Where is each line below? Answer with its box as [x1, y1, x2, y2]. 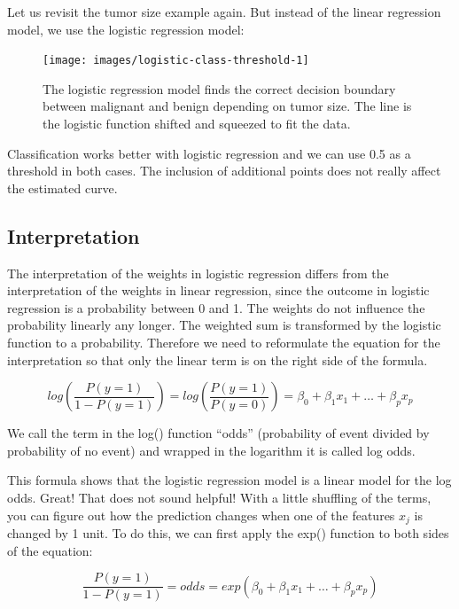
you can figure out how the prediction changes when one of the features [7, 505, 395, 524]
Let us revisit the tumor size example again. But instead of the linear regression [7, 3, 441, 20]
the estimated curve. [7, 178, 118, 197]
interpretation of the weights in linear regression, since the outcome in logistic [7, 281, 430, 300]
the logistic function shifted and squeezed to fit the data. [43, 114, 351, 133]
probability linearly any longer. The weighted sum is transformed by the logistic [7, 316, 441, 334]
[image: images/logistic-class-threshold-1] [43, 54, 309, 67]
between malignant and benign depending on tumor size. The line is [43, 97, 412, 115]
